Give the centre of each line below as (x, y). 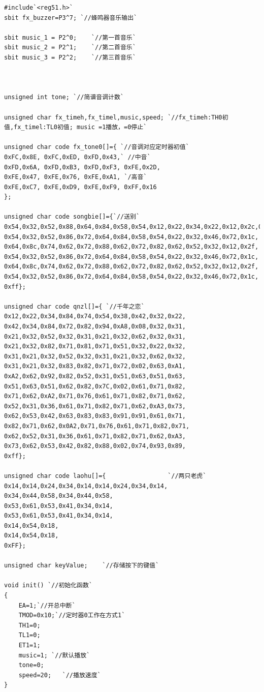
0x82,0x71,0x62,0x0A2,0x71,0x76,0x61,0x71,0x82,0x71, (97, 426)
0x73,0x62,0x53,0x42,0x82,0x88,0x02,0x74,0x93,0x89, (95, 446)
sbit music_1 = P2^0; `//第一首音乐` (70, 37)
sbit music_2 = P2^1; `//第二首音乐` (70, 48)
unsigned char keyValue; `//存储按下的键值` (82, 566)
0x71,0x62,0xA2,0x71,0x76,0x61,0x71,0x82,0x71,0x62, (95, 396)
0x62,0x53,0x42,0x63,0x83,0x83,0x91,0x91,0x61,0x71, (95, 416)
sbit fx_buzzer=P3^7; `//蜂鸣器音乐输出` (71, 18)
